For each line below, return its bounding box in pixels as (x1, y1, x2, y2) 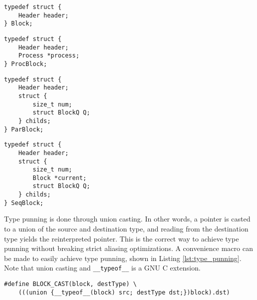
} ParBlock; (4, 125, 44, 133)
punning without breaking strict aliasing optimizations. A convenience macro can (4, 243, 253, 253)
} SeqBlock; (4, 199, 44, 206)
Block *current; (33, 174, 87, 181)
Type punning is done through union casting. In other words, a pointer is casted (4, 213, 250, 224)
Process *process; (18, 52, 80, 59)
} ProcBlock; (4, 60, 47, 67)
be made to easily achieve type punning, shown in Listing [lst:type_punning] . (4, 252, 241, 263)
